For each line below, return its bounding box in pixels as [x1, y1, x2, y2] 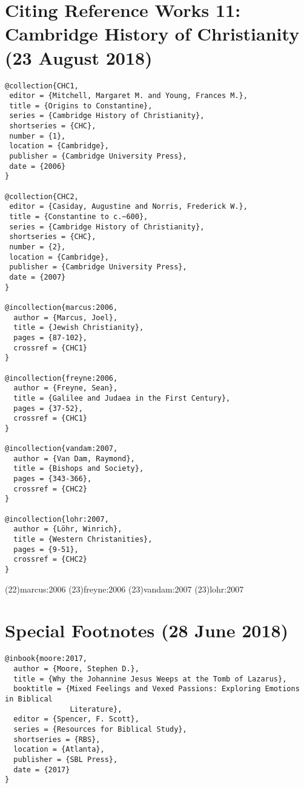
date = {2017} [13, 765, 70, 774]
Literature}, [70, 704, 122, 714]
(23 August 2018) [5, 45, 153, 70]
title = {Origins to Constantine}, [9, 101, 153, 110]
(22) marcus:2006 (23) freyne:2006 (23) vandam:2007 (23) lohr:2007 [5, 582, 244, 595]
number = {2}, [9, 243, 66, 251]
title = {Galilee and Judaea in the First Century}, [13, 393, 231, 402]
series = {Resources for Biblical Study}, [13, 724, 187, 734]
